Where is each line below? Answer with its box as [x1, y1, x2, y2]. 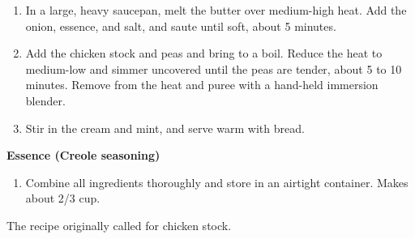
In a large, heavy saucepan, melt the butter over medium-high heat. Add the [25, 2, 407, 18]
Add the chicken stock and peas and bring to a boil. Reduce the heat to [25, 45, 383, 62]
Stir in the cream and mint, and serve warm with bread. [25, 119, 305, 136]
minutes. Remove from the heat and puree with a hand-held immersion [25, 76, 379, 93]
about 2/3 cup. [25, 190, 101, 207]
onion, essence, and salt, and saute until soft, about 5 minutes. [25, 17, 336, 34]
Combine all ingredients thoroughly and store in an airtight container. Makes [25, 173, 409, 190]
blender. [25, 92, 66, 109]
